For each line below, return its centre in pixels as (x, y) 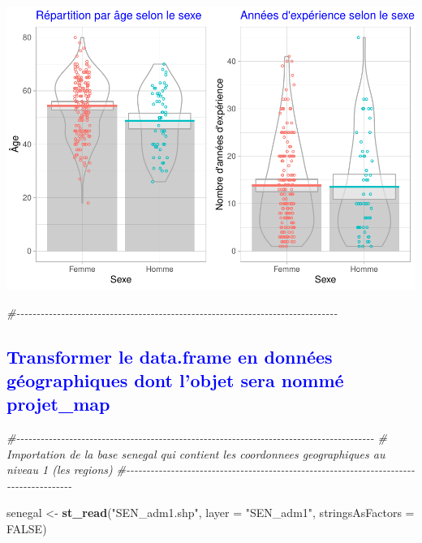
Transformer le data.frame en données (170, 356)
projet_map (58, 404)
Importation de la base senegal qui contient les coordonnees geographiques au (196, 453)
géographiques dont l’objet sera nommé (175, 379)
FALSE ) (27, 529)
